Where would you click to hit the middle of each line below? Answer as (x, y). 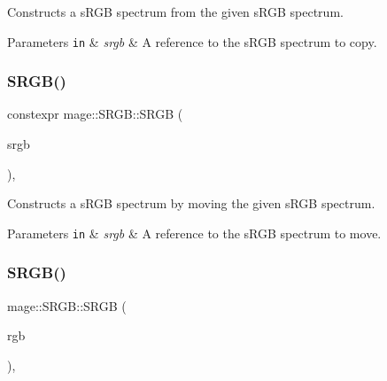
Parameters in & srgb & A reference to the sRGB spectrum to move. (194, 233)
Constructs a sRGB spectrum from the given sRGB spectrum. (175, 12)
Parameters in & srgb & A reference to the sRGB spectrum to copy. (192, 41)
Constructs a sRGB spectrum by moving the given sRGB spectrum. (191, 203)
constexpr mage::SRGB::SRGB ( (95, 114)
